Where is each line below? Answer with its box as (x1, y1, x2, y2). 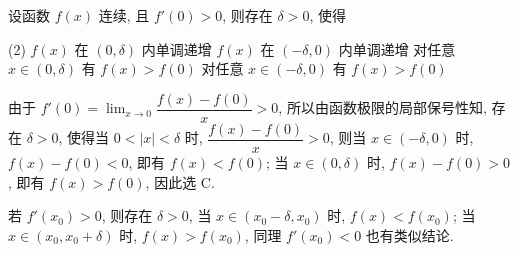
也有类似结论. (365, 224, 454, 245)
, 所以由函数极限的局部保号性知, (278, 97, 487, 118)
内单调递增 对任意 (338, 38, 456, 59)
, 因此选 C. (145, 171, 215, 192)
